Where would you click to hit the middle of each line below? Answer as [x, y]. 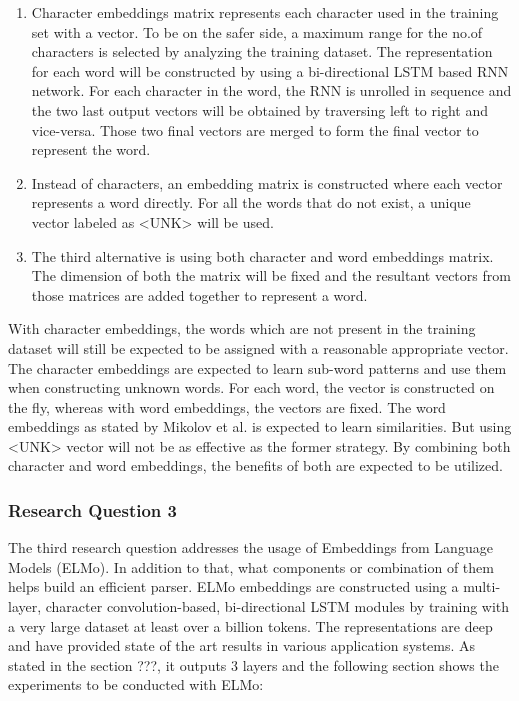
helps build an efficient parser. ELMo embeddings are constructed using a [233, 586]
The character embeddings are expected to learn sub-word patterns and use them [257, 367]
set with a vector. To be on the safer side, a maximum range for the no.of [257, 31]
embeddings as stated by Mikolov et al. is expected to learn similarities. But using [260, 426]
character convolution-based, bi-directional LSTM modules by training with [277, 606]
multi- [482, 586]
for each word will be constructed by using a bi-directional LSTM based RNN [270, 70]
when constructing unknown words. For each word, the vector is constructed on [251, 387]
